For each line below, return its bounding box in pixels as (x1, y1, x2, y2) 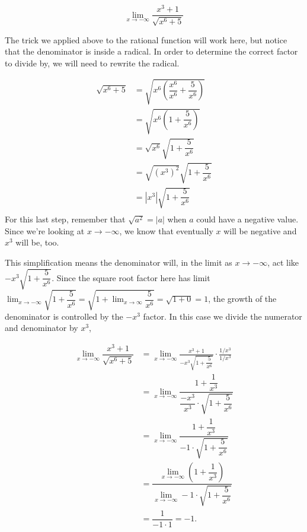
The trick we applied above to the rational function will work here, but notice (5, 33, 287, 46)
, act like (267, 256, 299, 269)
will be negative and (223, 224, 297, 237)
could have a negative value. (196, 213, 299, 225)
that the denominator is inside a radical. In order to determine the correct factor (5, 45, 298, 58)
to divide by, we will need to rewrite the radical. (5, 56, 180, 69)
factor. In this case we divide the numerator (143, 310, 302, 322)
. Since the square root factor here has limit (52, 271, 210, 283)
